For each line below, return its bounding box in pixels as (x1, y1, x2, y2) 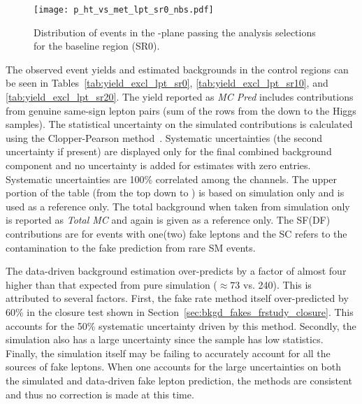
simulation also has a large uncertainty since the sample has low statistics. (6, 332, 324, 347)
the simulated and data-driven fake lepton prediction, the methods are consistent (6, 373, 352, 387)
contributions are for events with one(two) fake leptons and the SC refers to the (6, 226, 347, 240)
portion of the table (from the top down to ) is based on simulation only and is (6, 185, 345, 200)
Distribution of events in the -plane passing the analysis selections (34, 24, 316, 39)
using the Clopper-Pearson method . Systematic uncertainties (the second (6, 130, 322, 145)
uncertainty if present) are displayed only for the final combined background (6, 144, 332, 159)
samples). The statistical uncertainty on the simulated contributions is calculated (6, 117, 353, 131)
